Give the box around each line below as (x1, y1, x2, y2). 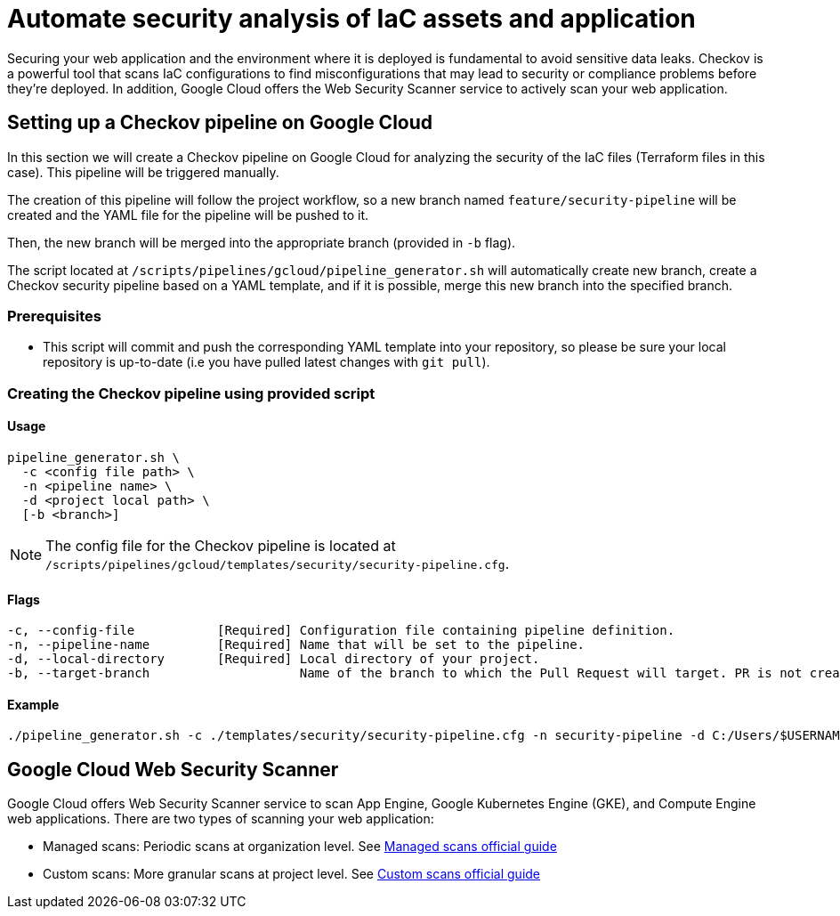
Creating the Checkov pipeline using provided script (7, 384, 376, 402)
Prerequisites (7, 306, 101, 325)
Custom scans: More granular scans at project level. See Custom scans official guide (43, 866, 541, 882)
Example (7, 696, 60, 712)
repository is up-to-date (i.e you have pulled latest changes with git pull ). (43, 354, 490, 370)
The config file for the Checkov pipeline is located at (45, 536, 396, 555)
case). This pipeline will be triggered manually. (7, 164, 279, 180)
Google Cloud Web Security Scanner (7, 758, 339, 781)
